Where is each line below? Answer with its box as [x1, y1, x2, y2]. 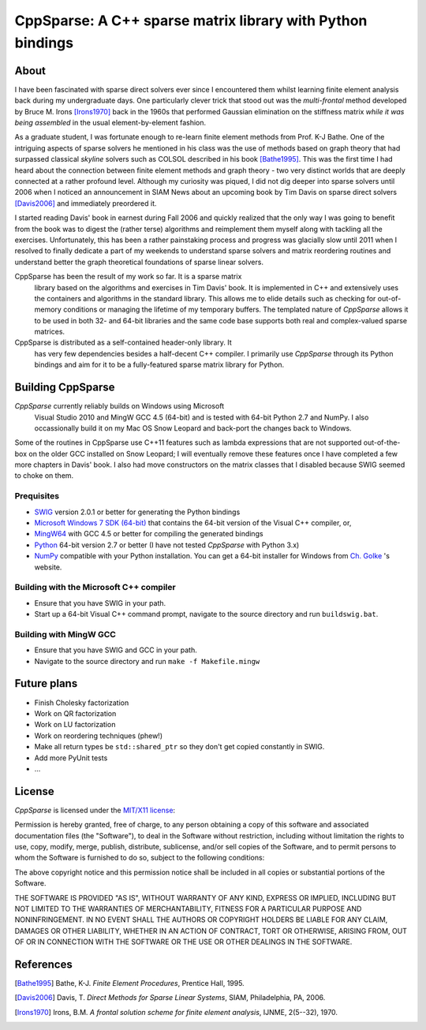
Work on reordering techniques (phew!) [34, 730, 163, 741]
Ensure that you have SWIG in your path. [34, 598, 166, 607]
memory [34, 304, 62, 315]
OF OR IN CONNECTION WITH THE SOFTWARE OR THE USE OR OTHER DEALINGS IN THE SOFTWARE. [14, 937, 353, 946]
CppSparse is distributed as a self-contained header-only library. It [14, 338, 232, 347]
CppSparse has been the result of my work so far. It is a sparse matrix [14, 272, 242, 282]
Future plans [14, 677, 78, 690]
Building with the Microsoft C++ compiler [14, 582, 177, 593]
